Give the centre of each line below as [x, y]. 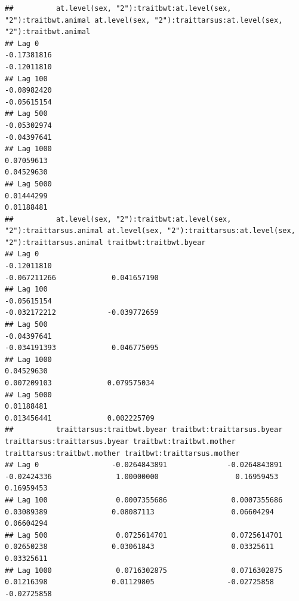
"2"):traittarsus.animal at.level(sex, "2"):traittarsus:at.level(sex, [150, 231]
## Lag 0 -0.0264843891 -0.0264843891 [144, 465]
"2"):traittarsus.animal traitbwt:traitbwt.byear [105, 242]
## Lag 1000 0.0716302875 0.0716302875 [144, 570]
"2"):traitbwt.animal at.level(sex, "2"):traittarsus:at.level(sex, [144, 20]
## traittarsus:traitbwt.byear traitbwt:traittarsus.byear [144, 430]
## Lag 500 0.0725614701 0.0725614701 [144, 535]
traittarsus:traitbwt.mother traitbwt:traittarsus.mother [122, 453]
